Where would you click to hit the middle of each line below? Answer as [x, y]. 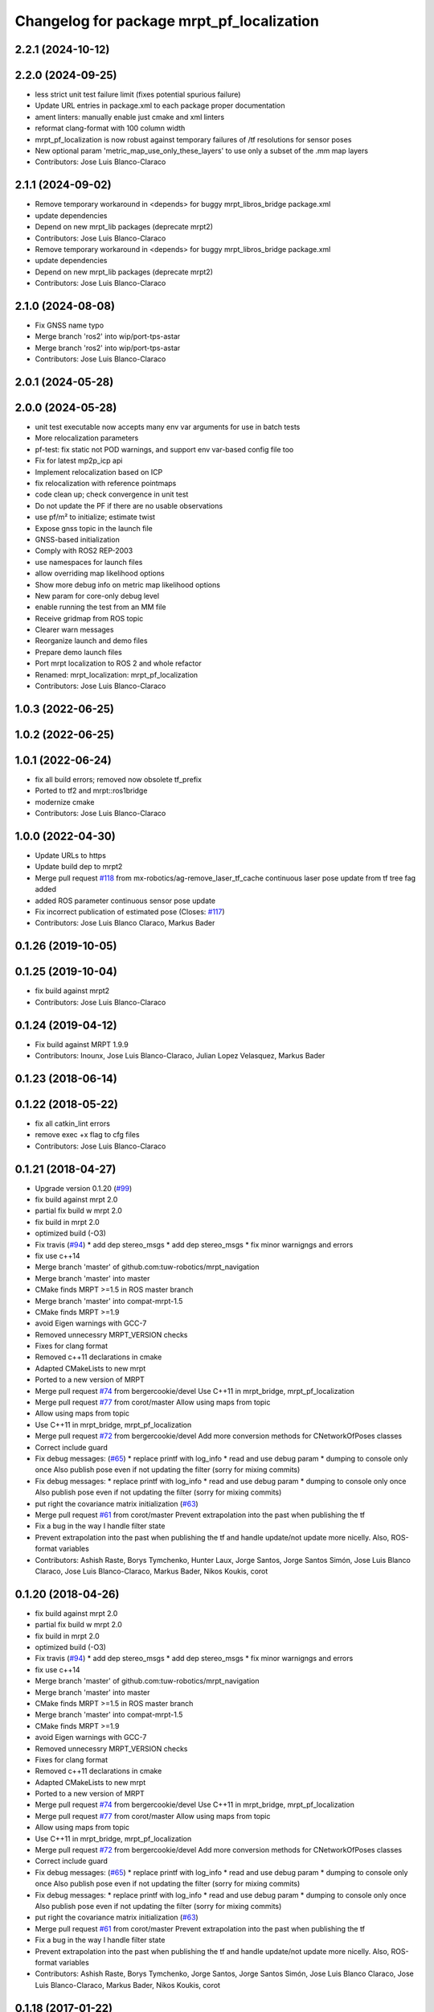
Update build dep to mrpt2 [79, 867]
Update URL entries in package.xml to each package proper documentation [160, 105]
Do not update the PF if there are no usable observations [129, 505]
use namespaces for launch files [89, 562]
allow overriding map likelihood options [100, 573]
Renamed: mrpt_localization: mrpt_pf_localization [117, 674]
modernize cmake [65, 802]
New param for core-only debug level [97, 596]
